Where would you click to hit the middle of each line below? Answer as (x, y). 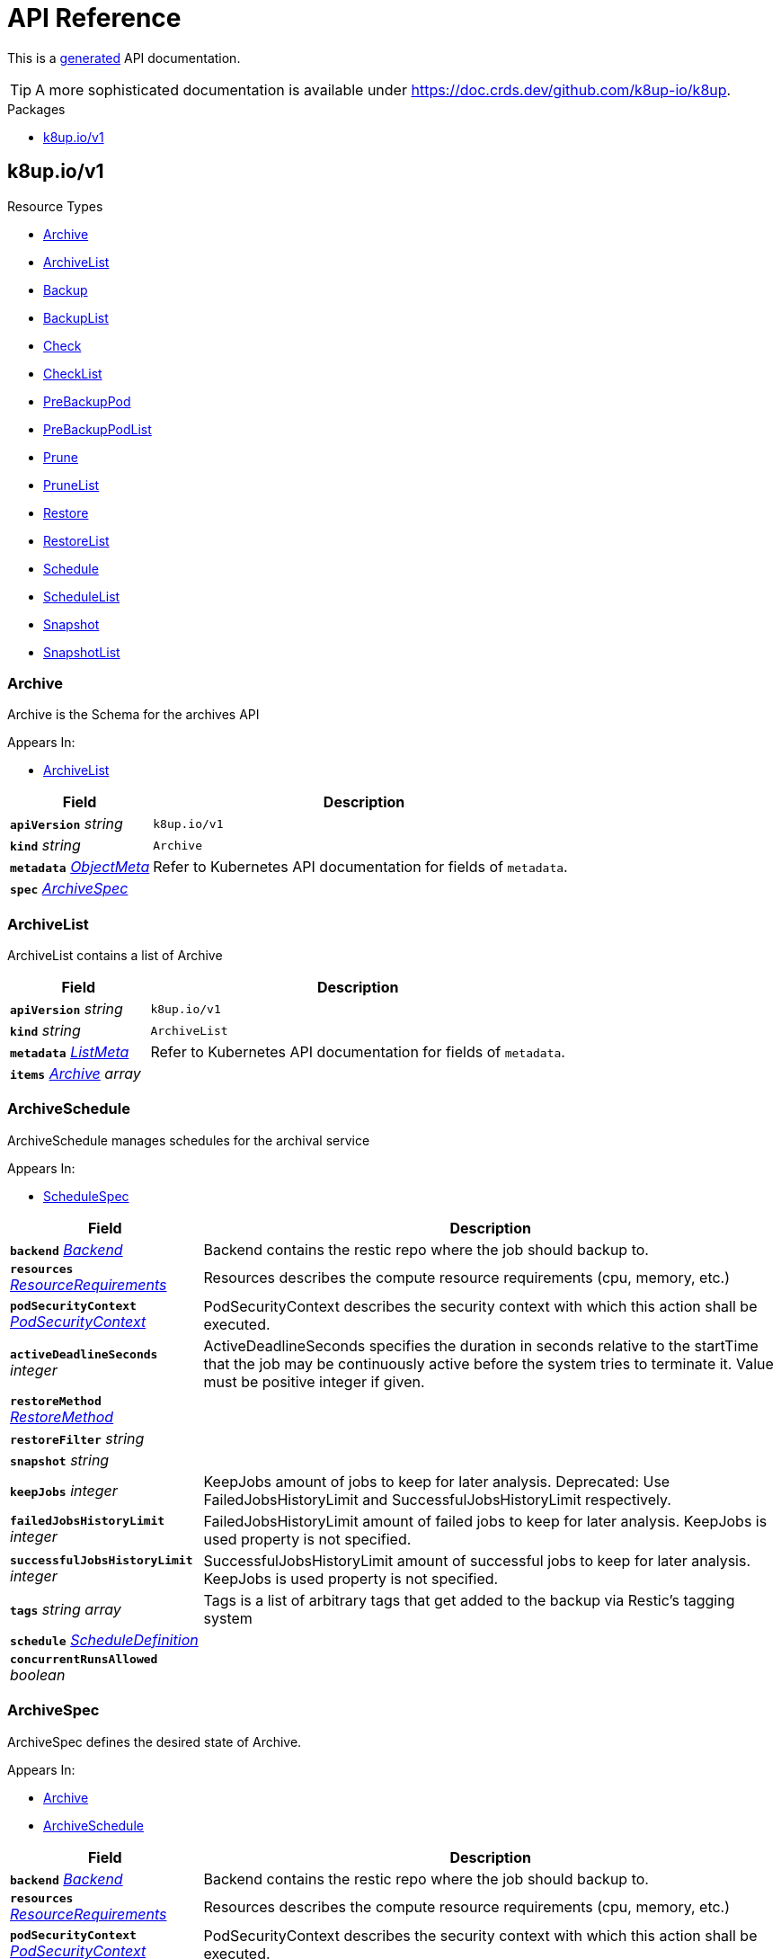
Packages (36, 109)
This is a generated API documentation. (124, 58)
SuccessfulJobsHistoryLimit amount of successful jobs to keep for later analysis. (477, 1560)
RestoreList (76, 540)
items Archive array (75, 1074)
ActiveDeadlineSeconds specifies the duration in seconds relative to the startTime (481, 1345)
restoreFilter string (77, 1438)
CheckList (73, 373)
